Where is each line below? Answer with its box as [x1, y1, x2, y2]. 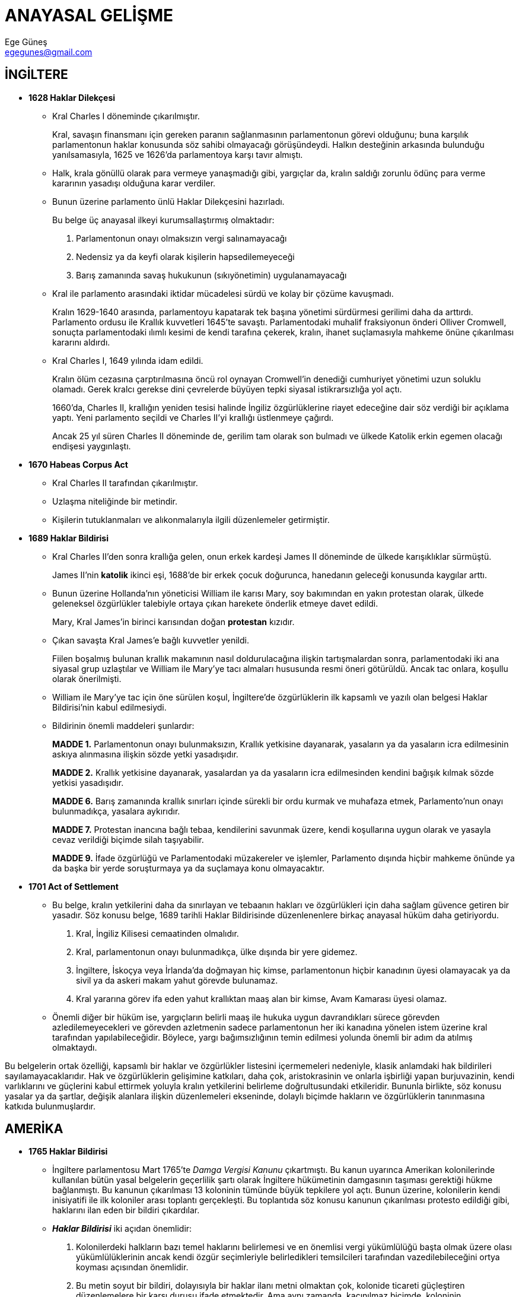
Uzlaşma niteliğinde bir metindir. [52, 496, 178, 506]
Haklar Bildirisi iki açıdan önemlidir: [52, 1223, 192, 1234]
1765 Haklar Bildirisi [28, 1146, 108, 1157]
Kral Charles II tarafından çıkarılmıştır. [52, 477, 198, 488]
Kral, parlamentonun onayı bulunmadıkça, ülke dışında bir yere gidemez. [76, 946, 358, 957]
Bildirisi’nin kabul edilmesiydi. [52, 702, 167, 712]
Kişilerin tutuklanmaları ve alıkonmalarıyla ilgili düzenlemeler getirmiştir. [52, 514, 330, 525]
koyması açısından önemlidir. [76, 1262, 189, 1273]
